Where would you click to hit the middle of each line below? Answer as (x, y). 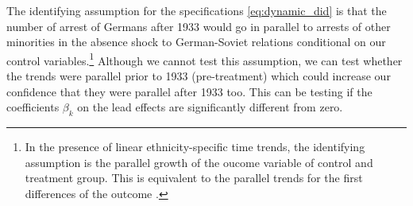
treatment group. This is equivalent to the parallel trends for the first (194, 178)
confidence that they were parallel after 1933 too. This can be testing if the (189, 91)
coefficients (33, 107)
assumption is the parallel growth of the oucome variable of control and (199, 162)
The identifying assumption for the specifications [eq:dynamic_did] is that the (197, 10)
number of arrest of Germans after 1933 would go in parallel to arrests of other (199, 26)
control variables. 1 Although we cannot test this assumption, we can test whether (205, 59)
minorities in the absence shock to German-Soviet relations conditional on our (196, 42)
